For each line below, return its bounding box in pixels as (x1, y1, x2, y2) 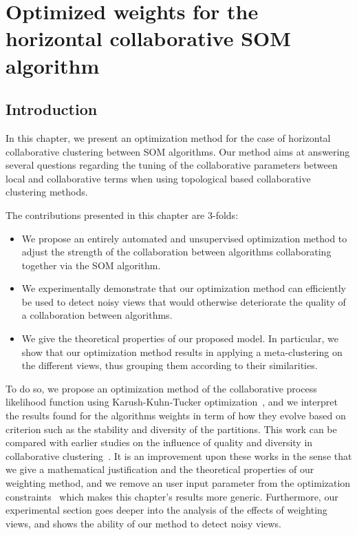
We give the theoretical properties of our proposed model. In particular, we (21, 331, 338, 346)
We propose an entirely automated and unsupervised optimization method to (21, 231, 347, 245)
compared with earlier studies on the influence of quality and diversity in (6, 435, 313, 450)
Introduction (6, 98, 98, 120)
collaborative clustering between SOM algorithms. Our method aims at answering (6, 144, 350, 158)
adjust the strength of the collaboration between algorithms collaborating (21, 244, 332, 259)
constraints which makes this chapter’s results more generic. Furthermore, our (6, 489, 338, 503)
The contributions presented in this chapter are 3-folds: (6, 207, 239, 222)
